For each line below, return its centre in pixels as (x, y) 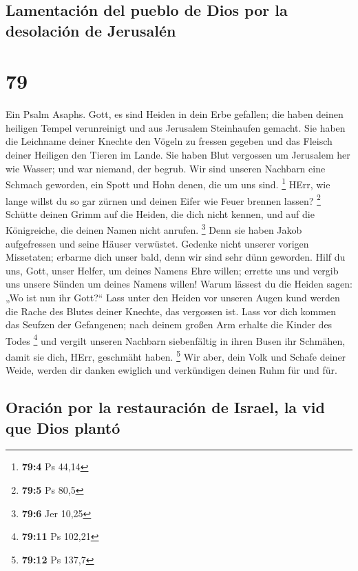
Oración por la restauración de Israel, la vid (165, 407)
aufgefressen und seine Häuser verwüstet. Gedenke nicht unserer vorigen (157, 243)
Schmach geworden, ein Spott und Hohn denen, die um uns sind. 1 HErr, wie (168, 183)
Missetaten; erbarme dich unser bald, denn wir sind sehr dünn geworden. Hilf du (176, 257)
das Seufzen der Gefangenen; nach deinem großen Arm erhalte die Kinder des (169, 324)
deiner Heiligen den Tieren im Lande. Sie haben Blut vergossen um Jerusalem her (178, 155)
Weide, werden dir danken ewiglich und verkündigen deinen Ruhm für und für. (171, 370)
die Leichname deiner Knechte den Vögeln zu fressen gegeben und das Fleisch (169, 141)
